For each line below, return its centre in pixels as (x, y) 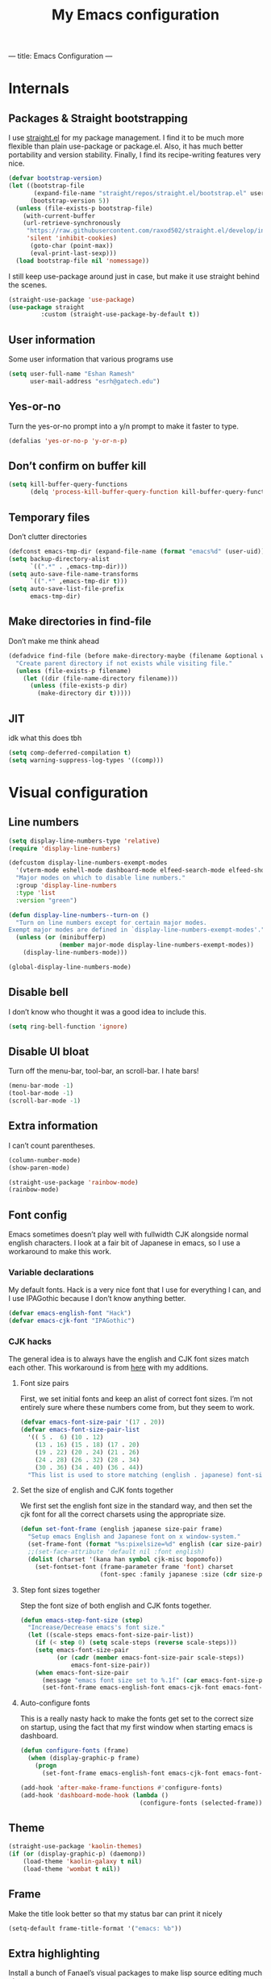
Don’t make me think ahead (54, 641)
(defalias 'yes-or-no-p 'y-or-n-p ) (68, 441)
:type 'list (36, 893)
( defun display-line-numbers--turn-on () (79, 915)
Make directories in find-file (80, 622)
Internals (39, 88)
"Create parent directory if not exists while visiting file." (124, 663)
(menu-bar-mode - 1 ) (41, 1086)
